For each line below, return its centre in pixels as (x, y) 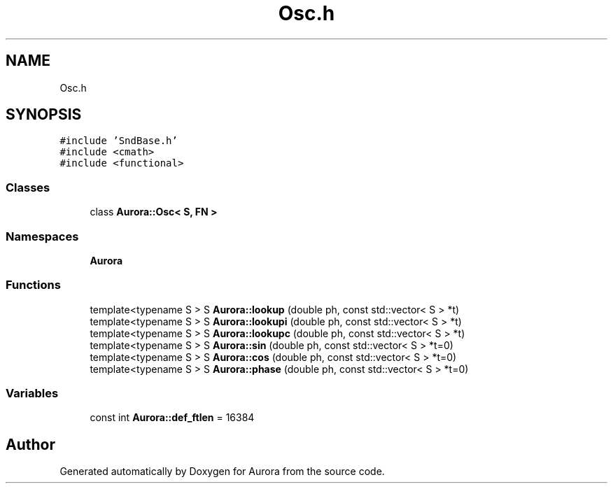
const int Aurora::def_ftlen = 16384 (172, 418)
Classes (28, 187)
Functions (33, 285)
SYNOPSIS (44, 115)
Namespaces (42, 236)
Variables (32, 394)
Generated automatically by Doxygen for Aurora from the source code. (222, 472)
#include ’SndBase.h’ (119, 141)
